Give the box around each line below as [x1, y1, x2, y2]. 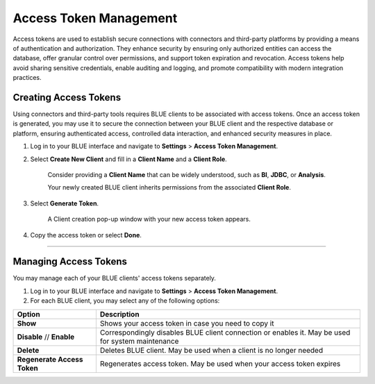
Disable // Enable [17, 332, 75, 342]
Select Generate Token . [30, 199, 99, 208]
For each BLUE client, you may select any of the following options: [30, 297, 220, 305]
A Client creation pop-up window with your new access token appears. [47, 215, 251, 224]
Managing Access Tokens [12, 256, 128, 267]
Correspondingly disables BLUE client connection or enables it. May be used [99, 327, 351, 337]
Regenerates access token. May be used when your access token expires [99, 358, 341, 368]
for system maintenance [99, 336, 179, 346]
